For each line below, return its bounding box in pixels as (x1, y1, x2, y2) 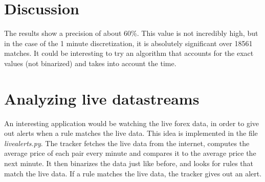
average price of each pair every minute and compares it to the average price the (4, 148, 256, 158)
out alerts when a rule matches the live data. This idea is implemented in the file (4, 128, 258, 138)
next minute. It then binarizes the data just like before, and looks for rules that (4, 158, 253, 168)
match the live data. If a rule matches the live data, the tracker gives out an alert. (4, 168, 262, 178)
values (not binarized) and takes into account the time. (4, 57, 176, 68)
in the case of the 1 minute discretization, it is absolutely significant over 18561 (4, 37, 253, 48)
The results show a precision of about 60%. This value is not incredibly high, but (4, 28, 258, 38)
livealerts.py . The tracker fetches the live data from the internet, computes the (4, 137, 250, 148)
